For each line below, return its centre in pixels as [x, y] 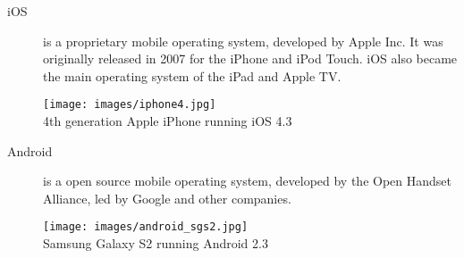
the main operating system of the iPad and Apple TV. [192, 75]
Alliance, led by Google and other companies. [167, 198]
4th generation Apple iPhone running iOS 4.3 [168, 121]
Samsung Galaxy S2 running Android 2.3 [156, 243]
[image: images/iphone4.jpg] [130, 105]
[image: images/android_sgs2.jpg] [146, 227]
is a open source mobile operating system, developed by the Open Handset [248, 181]
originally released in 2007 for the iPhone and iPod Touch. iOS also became [250, 58]
